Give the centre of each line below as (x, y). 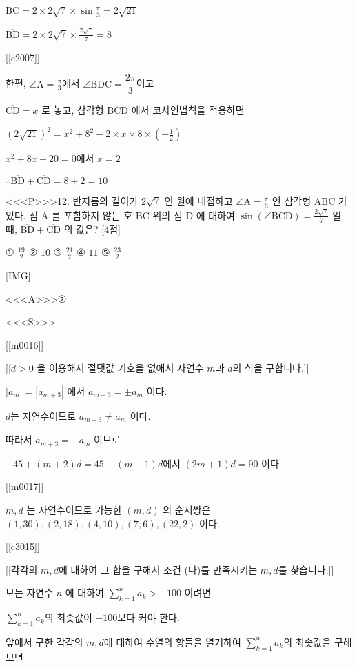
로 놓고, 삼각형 (73, 110)
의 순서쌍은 (187, 509)
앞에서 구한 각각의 (44, 641)
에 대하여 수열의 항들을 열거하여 (172, 641)
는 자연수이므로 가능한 (74, 509)
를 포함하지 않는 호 (92, 215)
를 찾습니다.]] (306, 569)
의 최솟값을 (307, 641)
